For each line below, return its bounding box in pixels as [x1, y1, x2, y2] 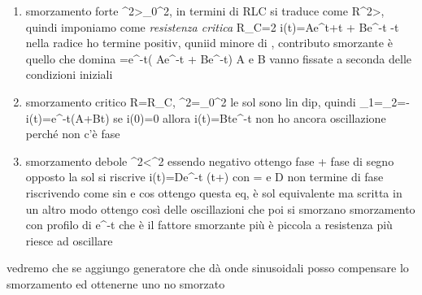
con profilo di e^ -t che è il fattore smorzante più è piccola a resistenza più [25, 216, 393, 233]
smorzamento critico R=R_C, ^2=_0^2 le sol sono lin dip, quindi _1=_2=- [25, 93, 410, 110]
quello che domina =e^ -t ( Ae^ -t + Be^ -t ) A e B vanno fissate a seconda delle [25, 50, 412, 67]
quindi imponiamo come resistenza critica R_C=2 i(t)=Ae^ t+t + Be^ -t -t [25, 18, 399, 35]
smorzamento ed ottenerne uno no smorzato [7, 275, 225, 292]
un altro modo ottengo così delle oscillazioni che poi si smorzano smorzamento [25, 200, 415, 217]
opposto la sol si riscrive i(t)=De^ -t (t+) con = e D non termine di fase [25, 168, 384, 185]
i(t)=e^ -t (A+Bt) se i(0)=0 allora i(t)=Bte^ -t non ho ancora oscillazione [25, 109, 386, 126]
